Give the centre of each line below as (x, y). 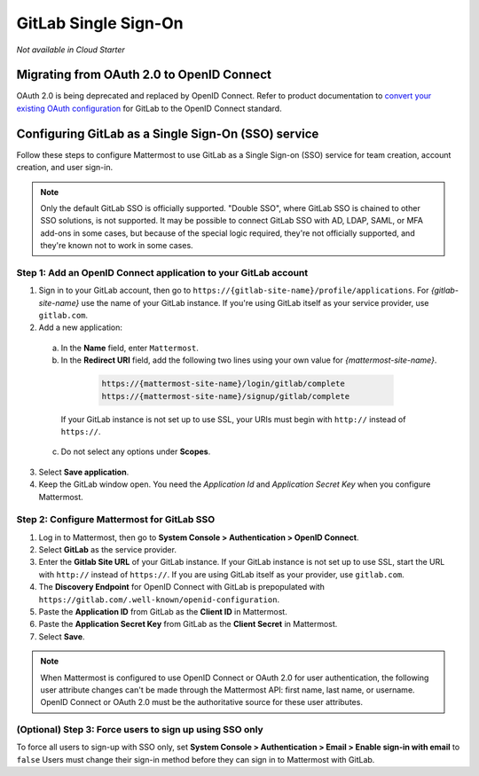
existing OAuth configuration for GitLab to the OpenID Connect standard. (149, 108)
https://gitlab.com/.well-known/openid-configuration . (159, 600)
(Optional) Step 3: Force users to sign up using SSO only (140, 730)
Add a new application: (81, 327)
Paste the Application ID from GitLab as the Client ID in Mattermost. (163, 611)
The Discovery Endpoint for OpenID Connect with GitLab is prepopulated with (182, 587)
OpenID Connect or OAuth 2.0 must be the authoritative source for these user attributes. (202, 702)
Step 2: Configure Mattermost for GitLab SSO (116, 520)
